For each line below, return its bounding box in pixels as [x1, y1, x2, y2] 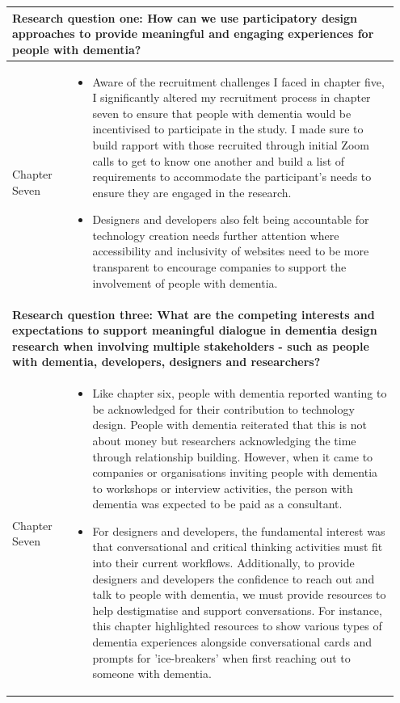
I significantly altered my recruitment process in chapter [92, 89, 371, 106]
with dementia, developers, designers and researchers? [12, 353, 321, 370]
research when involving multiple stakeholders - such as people [12, 337, 369, 354]
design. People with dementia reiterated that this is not [92, 416, 368, 433]
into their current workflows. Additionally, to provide [92, 554, 355, 571]
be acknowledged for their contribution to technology [92, 400, 355, 417]
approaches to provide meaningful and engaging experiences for [12, 25, 374, 42]
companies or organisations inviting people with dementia [92, 464, 378, 481]
